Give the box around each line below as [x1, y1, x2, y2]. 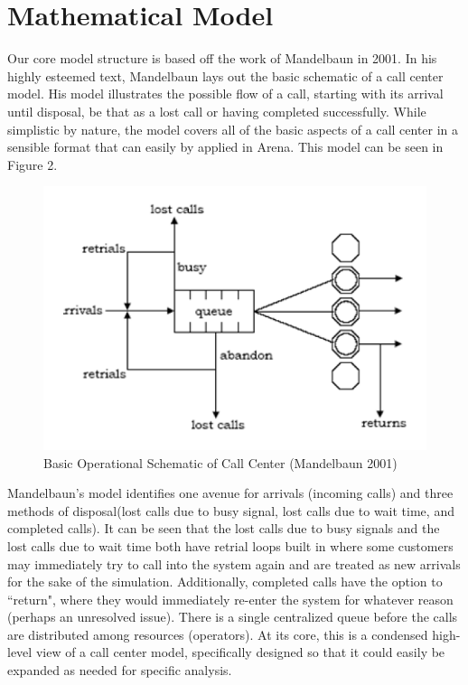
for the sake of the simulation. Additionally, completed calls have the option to [7, 572, 443, 591]
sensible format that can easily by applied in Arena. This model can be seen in [7, 137, 444, 156]
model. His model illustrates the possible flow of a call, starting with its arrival [7, 84, 444, 103]
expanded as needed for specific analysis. [7, 661, 232, 680]
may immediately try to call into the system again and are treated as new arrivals [7, 554, 461, 573]
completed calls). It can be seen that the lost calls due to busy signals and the [7, 519, 440, 538]
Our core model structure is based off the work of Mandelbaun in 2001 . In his [7, 49, 437, 68]
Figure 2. [7, 155, 58, 174]
